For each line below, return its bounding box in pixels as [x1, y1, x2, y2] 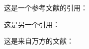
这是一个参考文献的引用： [4, 2, 88, 12]
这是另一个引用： [4, 19, 60, 29]
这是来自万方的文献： [4, 36, 74, 46]
